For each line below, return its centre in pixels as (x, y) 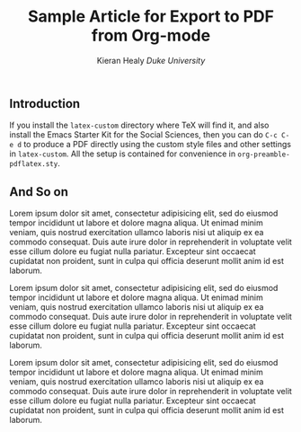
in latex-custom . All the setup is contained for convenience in (123, 154)
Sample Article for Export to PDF (151, 17)
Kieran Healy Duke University (151, 60)
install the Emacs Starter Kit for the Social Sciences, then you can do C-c (144, 135)
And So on (39, 192)
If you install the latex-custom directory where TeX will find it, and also (139, 125)
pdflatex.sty (34, 164)
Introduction (45, 104)
